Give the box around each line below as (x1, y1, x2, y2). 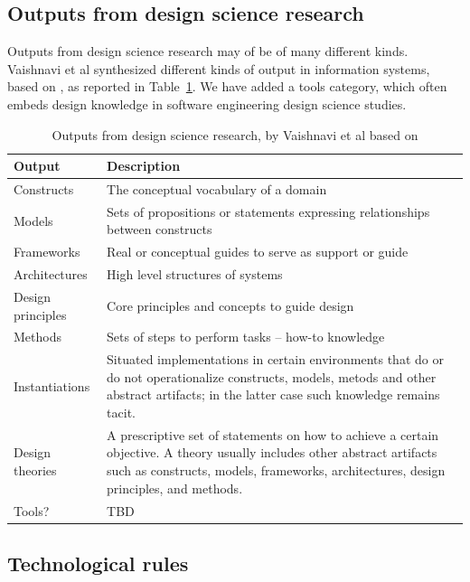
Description (107, 156, 181, 175)
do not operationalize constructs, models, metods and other (107, 367, 437, 386)
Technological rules (7, 549, 189, 577)
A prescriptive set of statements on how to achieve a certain (107, 425, 439, 444)
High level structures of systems (107, 265, 283, 284)
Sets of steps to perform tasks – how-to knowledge (107, 327, 385, 346)
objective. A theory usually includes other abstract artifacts (107, 443, 437, 462)
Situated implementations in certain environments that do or (107, 350, 444, 369)
